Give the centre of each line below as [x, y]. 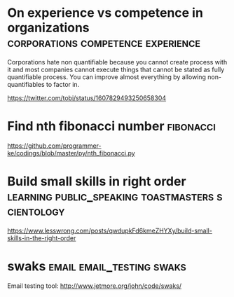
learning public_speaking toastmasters [111, 196]
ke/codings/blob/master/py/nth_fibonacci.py [71, 153]
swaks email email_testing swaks [97, 266]
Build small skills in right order [97, 182]
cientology [36, 211]
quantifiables [26, 84]
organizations [48, 28]
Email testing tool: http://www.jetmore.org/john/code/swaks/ [95, 286]
